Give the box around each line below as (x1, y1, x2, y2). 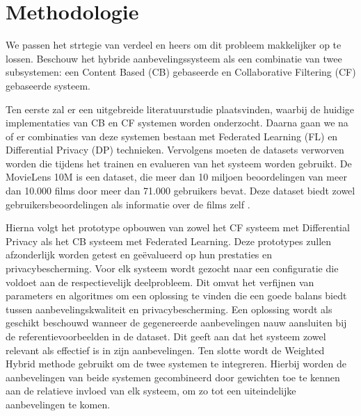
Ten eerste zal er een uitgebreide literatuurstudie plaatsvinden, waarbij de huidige (6, 101, 354, 116)
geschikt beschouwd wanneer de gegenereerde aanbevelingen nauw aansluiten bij (6, 315, 347, 330)
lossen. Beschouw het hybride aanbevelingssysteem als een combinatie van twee (6, 51, 342, 65)
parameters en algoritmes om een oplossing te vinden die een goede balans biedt (6, 288, 347, 303)
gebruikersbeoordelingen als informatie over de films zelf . (6, 197, 250, 211)
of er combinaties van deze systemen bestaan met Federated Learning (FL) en (6, 128, 338, 143)
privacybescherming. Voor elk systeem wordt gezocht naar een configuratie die (6, 261, 339, 276)
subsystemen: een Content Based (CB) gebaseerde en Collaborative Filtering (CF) (6, 65, 356, 79)
